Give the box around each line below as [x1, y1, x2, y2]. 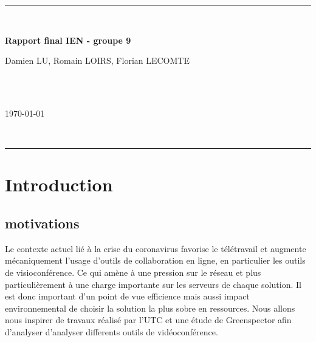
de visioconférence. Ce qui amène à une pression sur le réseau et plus [5, 265, 261, 278]
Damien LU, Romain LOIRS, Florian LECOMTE [5, 54, 190, 67]
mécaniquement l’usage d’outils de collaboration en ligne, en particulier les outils [5, 254, 306, 267]
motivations [5, 213, 80, 232]
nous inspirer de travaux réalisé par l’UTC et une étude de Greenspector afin [5, 313, 292, 326]
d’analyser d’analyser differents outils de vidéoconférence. [5, 325, 218, 338]
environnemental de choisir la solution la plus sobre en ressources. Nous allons [5, 301, 295, 314]
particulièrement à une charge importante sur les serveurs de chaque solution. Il [5, 278, 301, 290]
